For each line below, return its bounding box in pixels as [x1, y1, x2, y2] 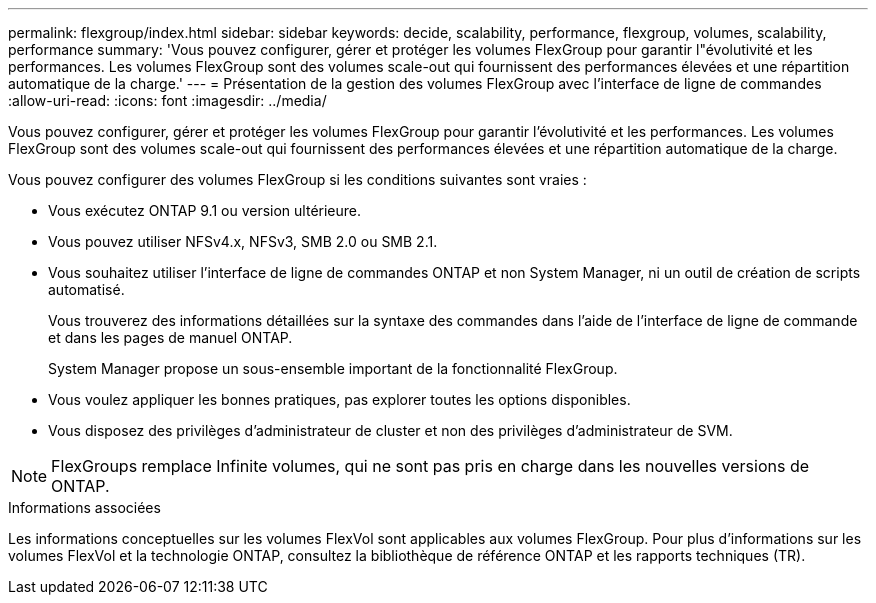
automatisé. [48, 281, 125, 298]
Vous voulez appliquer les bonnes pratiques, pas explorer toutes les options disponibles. [48, 391, 631, 408]
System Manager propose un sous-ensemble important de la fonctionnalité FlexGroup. [48, 360, 618, 377]
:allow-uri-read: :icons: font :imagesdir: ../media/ [8, 92, 327, 109]
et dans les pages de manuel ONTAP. [48, 329, 293, 346]
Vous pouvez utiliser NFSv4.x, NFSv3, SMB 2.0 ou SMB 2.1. [48, 233, 438, 250]
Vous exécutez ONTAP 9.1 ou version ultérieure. [48, 202, 362, 219]
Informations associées [8, 499, 161, 516]
